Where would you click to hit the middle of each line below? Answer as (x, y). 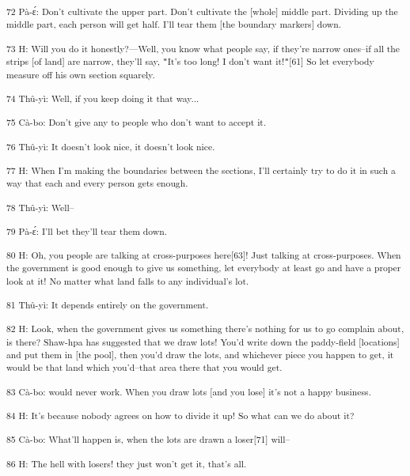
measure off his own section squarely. (81, 74)
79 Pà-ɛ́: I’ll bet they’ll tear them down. (87, 231)
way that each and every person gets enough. (97, 183)
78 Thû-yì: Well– (40, 207)
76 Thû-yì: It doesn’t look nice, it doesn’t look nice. (111, 146)
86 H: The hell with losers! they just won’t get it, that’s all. (127, 464)
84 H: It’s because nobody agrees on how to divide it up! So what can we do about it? (180, 416)
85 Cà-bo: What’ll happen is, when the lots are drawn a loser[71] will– (148, 439)
